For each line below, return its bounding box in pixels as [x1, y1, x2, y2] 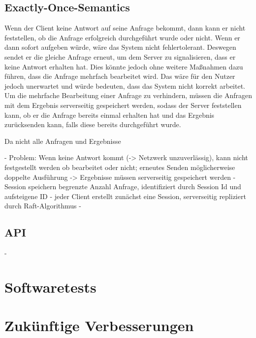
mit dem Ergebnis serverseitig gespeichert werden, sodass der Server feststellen [4, 100, 242, 110]
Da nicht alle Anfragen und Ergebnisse [4, 135, 121, 146]
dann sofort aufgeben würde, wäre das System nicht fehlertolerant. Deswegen [4, 42, 236, 52]
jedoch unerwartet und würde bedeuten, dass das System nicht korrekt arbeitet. [4, 80, 246, 91]
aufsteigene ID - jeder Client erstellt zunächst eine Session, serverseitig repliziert [4, 191, 246, 201]
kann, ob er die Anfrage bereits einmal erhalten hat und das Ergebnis [4, 109, 215, 120]
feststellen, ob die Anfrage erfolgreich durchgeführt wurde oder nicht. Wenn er [4, 32, 240, 42]
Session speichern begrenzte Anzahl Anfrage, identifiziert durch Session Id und [4, 181, 241, 192]
